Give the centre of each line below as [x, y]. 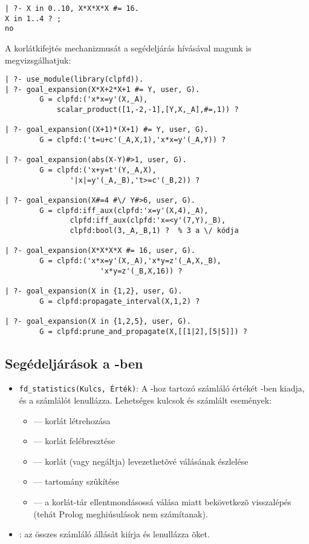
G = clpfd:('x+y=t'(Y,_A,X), [98, 170]
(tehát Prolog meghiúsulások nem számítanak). [121, 513]
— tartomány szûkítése [76, 481]
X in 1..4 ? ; [33, 18]
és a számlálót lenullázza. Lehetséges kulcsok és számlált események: [145, 400]
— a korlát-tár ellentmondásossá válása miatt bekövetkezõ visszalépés [162, 502]
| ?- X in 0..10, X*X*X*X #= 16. [72, 8]
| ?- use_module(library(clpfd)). [74, 80]
